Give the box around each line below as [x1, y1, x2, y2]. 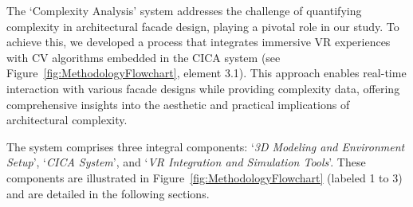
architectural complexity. [6, 111, 128, 128]
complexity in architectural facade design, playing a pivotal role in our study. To [6, 18, 399, 34]
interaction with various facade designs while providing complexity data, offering [6, 80, 400, 96]
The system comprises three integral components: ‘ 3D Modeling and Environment [6, 138, 405, 154]
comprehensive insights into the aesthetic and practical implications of [6, 96, 350, 112]
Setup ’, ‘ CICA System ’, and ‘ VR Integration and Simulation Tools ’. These [6, 154, 366, 170]
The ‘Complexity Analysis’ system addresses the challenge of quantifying [6, 2, 362, 18]
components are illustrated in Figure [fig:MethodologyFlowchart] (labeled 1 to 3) [6, 169, 403, 186]
